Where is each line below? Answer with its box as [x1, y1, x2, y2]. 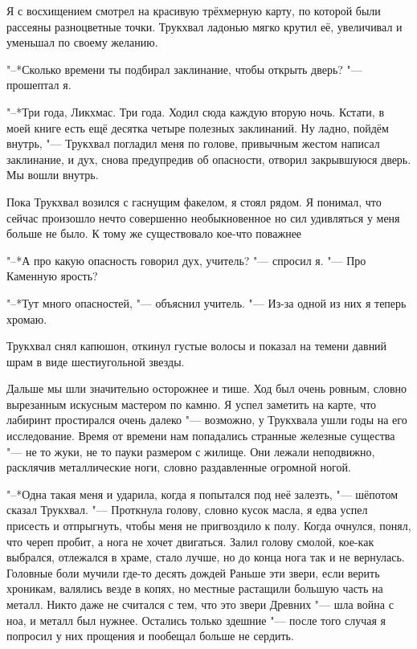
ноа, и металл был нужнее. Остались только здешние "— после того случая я [6, 611, 386, 628]
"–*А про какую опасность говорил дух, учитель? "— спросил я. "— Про [6, 251, 366, 268]
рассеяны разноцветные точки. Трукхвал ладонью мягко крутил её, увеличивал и [6, 18, 403, 35]
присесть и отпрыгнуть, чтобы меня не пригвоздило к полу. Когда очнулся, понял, [6, 517, 411, 534]
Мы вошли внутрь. [6, 166, 99, 183]
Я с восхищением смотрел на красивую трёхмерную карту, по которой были [6, 2, 381, 18]
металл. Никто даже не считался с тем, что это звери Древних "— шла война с [6, 596, 394, 612]
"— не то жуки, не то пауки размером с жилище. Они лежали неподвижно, [6, 443, 375, 459]
